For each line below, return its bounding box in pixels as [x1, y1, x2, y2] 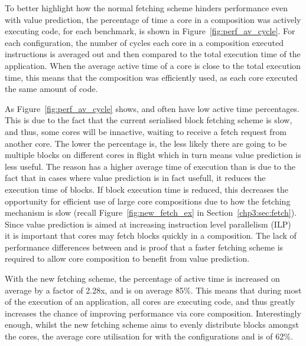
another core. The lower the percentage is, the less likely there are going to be [5, 137, 287, 149]
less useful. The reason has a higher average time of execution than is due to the [5, 160, 296, 172]
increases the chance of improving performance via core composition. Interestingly [5, 307, 301, 319]
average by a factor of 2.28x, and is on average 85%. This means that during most [5, 284, 302, 296]
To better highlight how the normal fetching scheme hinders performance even [5, 2, 288, 14]
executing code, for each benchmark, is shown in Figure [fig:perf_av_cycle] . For [5, 25, 295, 37]
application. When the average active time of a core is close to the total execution [5, 59, 301, 71]
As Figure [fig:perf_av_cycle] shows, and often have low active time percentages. [5, 102, 300, 114]
